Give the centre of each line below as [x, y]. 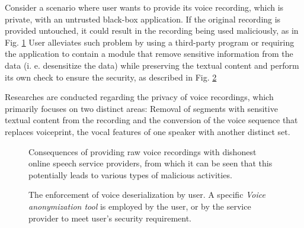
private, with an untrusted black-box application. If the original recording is [143, 19]
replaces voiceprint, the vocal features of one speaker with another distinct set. [148, 131]
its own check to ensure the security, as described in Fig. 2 [111, 77]
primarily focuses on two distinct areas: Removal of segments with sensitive [141, 108]
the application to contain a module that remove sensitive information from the [149, 54]
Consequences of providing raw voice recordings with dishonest [143, 151]
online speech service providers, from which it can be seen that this [151, 163]
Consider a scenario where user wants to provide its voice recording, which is [144, 7]
